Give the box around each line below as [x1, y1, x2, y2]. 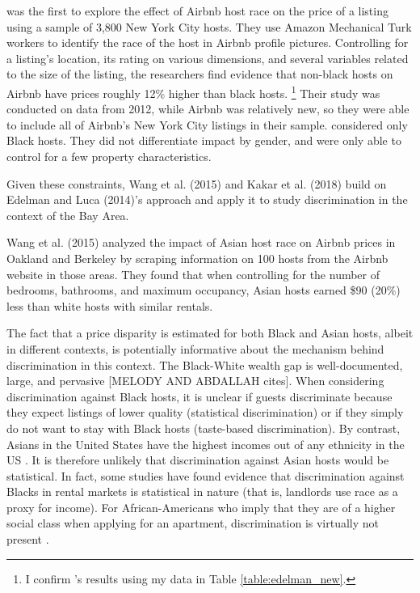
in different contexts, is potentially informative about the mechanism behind [6, 340, 384, 357]
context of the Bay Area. [6, 206, 129, 223]
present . [6, 531, 49, 548]
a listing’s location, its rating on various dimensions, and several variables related [6, 49, 409, 66]
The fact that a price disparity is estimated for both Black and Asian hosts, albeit [6, 324, 414, 341]
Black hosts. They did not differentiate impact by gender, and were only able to [6, 132, 401, 149]
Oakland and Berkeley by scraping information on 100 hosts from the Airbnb [6, 249, 388, 266]
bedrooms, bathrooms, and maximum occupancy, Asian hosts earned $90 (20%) [6, 282, 401, 299]
